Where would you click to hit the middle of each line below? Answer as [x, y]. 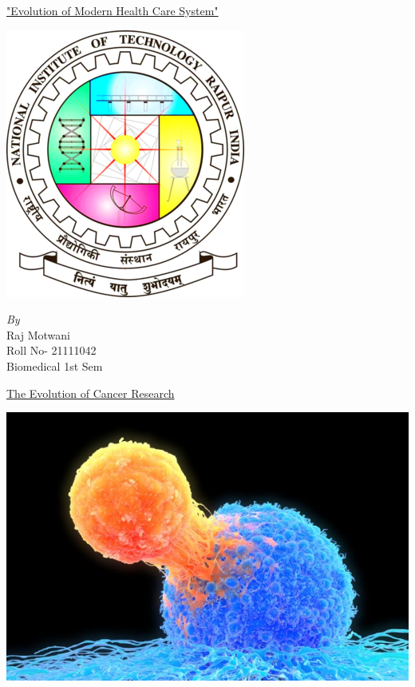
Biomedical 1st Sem [55, 365]
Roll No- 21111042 [51, 350]
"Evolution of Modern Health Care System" [113, 10]
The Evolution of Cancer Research [91, 393]
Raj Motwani [38, 334]
